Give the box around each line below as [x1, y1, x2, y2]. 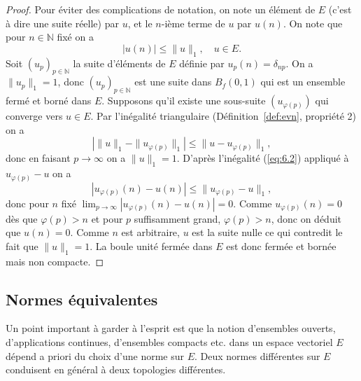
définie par [179, 55, 225, 70]
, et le [127, 15, 153, 30]
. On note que [283, 15, 343, 30]
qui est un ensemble [260, 74, 346, 89]
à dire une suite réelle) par [6, 15, 119, 30]
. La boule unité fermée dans [90, 238, 213, 253]
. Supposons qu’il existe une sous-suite [101, 93, 266, 108]
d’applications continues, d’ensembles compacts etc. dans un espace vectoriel [6, 335, 333, 349]
